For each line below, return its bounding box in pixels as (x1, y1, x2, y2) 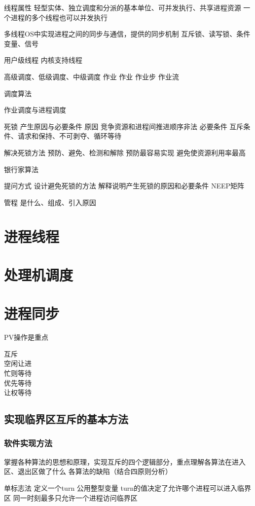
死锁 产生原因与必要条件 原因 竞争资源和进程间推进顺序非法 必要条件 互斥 (4, 121, 244, 131)
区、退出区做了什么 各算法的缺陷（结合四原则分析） (4, 466, 172, 476)
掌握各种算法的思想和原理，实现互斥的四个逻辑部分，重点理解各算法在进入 (4, 456, 246, 467)
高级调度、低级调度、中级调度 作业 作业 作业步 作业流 (4, 71, 179, 81)
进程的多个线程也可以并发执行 (10, 12, 108, 22)
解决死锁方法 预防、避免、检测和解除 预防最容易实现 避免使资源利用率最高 (4, 147, 246, 157)
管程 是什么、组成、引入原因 (4, 197, 96, 207)
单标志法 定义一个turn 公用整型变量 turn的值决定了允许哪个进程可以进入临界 (4, 482, 251, 493)
